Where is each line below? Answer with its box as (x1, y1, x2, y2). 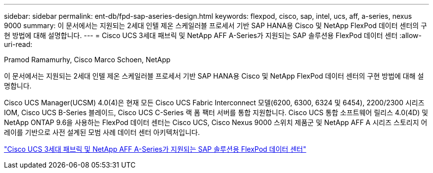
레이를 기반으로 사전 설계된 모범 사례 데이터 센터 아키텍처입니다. (4, 128, 200, 136)
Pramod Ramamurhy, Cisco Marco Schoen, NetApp (4, 55, 171, 64)
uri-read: (4, 40, 33, 48)
